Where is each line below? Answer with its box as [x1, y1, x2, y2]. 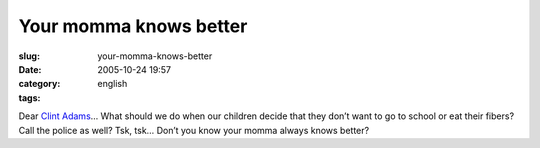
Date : [18, 63, 42, 75]
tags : [18, 91, 41, 104]
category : [18, 78, 61, 90]
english [97, 78, 128, 90]
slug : [18, 50, 40, 62]
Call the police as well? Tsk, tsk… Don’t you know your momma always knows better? [18, 124, 370, 136]
